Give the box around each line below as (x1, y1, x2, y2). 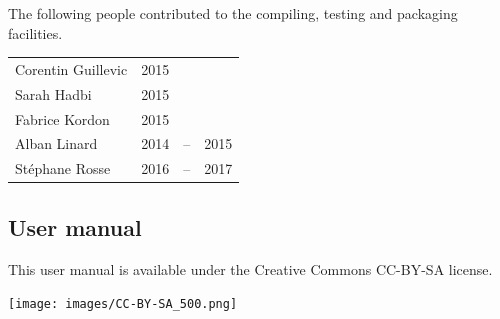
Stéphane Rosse (15, 158, 111, 179)
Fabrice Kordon (15, 108, 110, 129)
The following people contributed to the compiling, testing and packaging (8, 3, 458, 23)
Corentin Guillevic (15, 58, 128, 79)
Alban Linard (15, 133, 98, 154)
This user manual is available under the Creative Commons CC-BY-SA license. (8, 258, 493, 279)
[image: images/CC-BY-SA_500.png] (8, 297, 238, 312)
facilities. (8, 22, 63, 43)
